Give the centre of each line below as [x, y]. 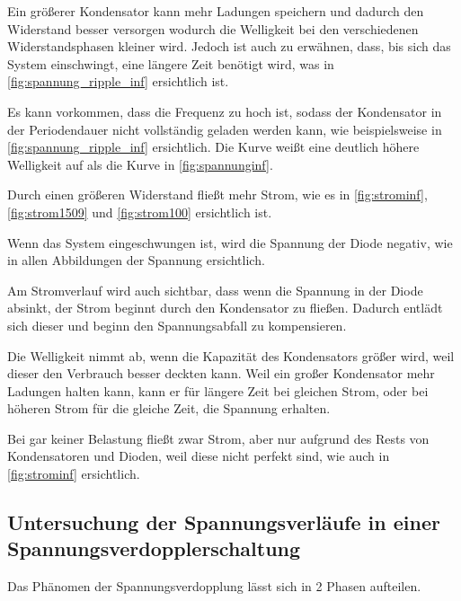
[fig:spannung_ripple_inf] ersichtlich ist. [118, 81]
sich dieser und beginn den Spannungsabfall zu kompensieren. [177, 325]
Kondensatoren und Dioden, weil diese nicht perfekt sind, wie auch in [199, 456]
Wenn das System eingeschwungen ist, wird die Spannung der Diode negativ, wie [230, 242]
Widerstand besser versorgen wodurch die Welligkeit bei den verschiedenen [213, 28]
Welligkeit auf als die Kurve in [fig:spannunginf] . [140, 164]
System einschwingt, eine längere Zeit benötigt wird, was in [171, 63]
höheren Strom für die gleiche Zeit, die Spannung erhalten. [169, 408]
